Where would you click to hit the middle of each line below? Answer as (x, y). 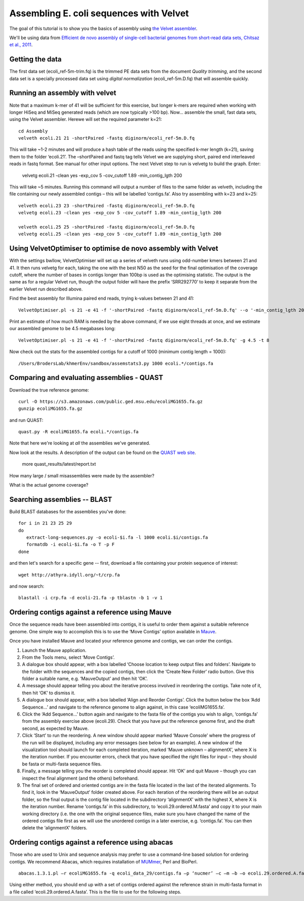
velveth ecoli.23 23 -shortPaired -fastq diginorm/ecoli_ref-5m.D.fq (107, 205)
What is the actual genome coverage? (49, 485)
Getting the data (35, 59)
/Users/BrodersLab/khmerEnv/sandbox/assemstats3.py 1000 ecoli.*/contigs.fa (116, 363)
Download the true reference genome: (49, 390)
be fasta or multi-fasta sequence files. (62, 764)
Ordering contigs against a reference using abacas (91, 842)
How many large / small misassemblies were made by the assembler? (82, 475)
